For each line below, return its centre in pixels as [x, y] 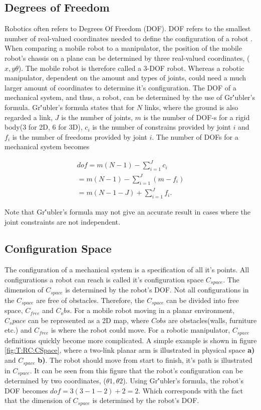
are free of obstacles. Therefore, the [90, 300]
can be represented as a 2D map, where [89, 320]
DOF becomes [26, 390]
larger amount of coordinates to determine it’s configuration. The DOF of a [120, 87]
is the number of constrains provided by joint [162, 127]
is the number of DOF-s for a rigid [197, 117]
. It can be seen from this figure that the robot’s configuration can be [136, 370]
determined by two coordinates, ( [55, 380]
